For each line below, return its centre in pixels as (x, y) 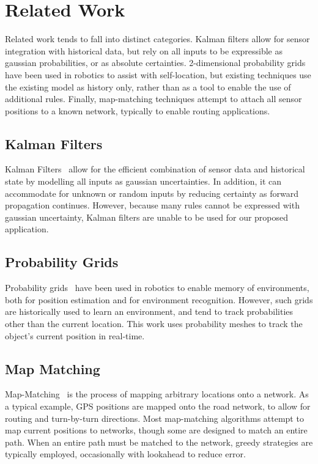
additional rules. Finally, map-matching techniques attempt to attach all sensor (153, 99)
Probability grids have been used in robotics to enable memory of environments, (157, 288)
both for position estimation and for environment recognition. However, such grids (159, 299)
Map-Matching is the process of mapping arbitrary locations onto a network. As (157, 394)
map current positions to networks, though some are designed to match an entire (156, 430)
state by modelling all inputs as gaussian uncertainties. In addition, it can (143, 181)
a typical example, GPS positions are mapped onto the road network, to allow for (158, 406)
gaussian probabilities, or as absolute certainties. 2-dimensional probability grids (155, 63)
